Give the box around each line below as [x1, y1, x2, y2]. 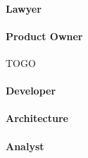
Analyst [6, 138, 44, 153]
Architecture [6, 111, 68, 126]
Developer [6, 83, 56, 98]
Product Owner [6, 28, 83, 43]
